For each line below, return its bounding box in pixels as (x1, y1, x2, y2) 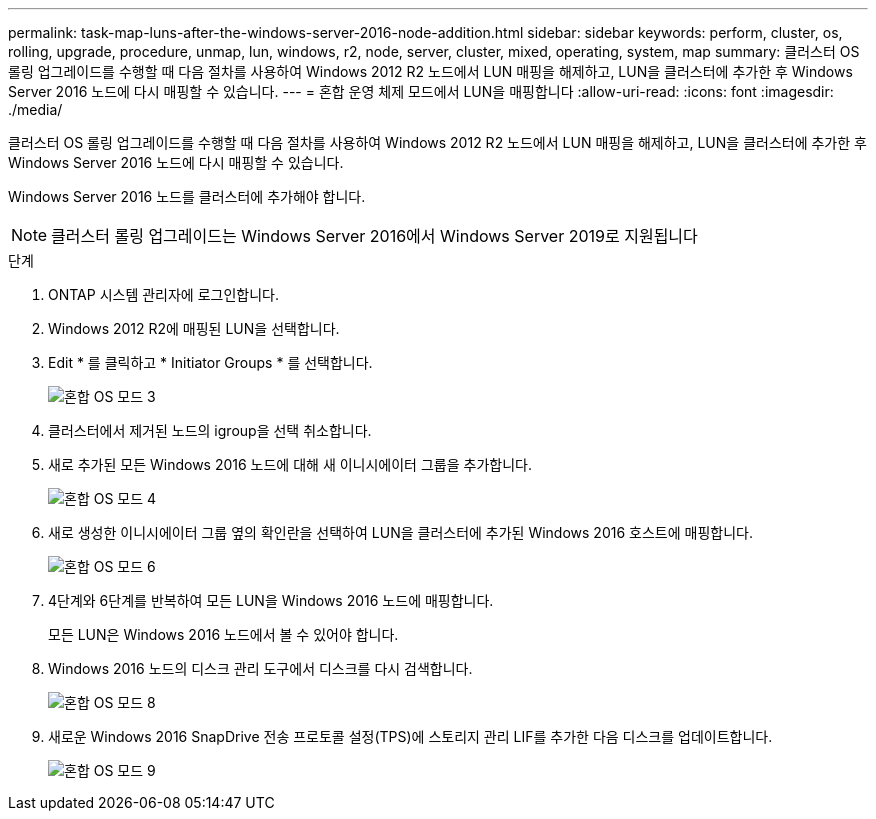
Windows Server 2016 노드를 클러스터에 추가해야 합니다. (8, 188, 366, 205)
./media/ (8, 101, 63, 118)
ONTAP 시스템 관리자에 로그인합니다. (48, 286, 279, 303)
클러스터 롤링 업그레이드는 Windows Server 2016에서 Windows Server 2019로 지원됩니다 (51, 226, 698, 246)
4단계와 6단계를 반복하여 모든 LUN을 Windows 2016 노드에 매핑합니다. (48, 592, 494, 609)
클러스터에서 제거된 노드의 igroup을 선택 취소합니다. (48, 422, 372, 439)
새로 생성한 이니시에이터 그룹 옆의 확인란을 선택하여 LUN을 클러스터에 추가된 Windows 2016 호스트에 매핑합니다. (48, 524, 753, 541)
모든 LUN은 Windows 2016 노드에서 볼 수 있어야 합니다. (48, 626, 399, 643)
